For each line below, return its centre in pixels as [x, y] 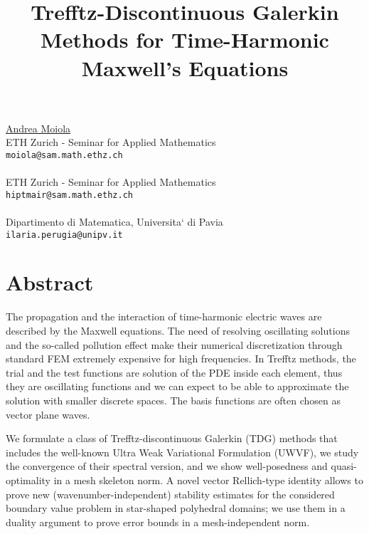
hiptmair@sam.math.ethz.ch [69, 195]
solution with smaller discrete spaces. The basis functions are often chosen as [173, 400]
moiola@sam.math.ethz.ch [64, 155]
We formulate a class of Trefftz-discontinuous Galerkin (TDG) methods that [172, 438]
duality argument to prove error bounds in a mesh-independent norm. [158, 522]
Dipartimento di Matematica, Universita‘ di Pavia [114, 222]
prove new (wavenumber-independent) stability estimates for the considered [170, 494]
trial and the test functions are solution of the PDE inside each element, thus [174, 372]
